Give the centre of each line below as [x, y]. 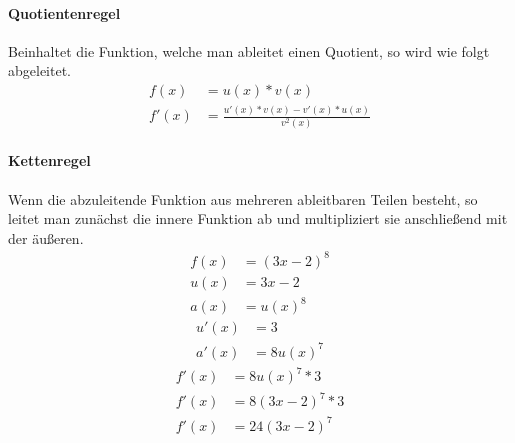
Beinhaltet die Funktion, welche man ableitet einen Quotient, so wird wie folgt [249, 50]
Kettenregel [49, 160]
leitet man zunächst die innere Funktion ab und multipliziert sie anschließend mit [258, 218]
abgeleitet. [39, 70]
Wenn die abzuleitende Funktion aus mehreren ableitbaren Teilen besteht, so [243, 198]
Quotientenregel [64, 12]
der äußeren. [46, 237]
